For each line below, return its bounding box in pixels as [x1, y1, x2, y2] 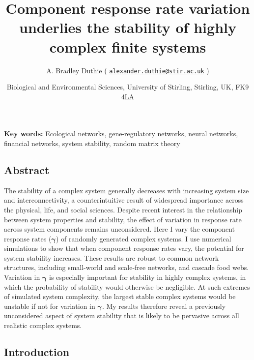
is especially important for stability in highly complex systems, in [49, 272, 246, 282]
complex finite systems [49, 36, 206, 57]
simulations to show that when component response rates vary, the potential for [4, 243, 244, 253]
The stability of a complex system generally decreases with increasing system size [4, 185, 249, 195]
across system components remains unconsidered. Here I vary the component [4, 224, 235, 234]
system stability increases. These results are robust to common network [4, 252, 219, 263]
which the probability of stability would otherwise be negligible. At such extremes [4, 281, 250, 292]
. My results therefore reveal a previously [102, 300, 226, 311]
